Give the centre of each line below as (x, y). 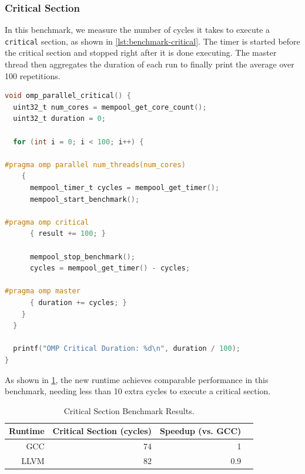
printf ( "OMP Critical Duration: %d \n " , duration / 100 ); (127, 349)
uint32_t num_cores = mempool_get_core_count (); (110, 107)
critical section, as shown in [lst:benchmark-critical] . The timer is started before (152, 41)
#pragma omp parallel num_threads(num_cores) (95, 165)
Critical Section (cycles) (102, 431)
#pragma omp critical (47, 222)
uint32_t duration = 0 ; (59, 119)
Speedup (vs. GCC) (200, 431)
